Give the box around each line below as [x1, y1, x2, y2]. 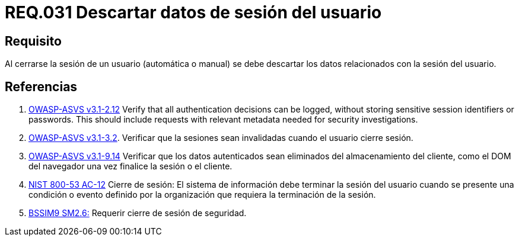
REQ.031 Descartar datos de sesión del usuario [5, 2, 382, 23]
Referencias [5, 79, 78, 94]
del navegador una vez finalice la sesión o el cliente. [28, 161, 233, 172]
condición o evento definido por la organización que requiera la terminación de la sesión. [28, 189, 376, 200]
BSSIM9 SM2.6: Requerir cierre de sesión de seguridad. [28, 208, 247, 218]
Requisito [5, 33, 62, 49]
